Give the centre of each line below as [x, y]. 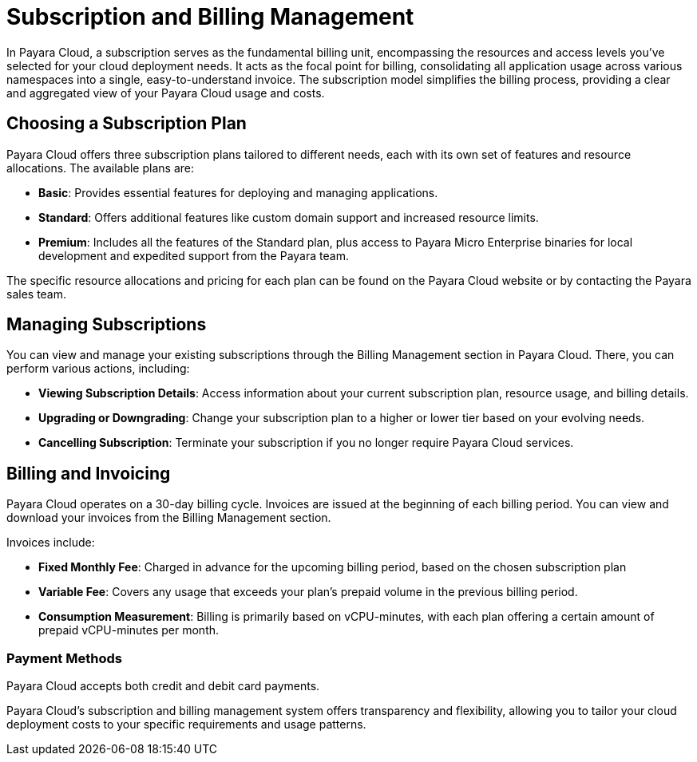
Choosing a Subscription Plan [127, 124]
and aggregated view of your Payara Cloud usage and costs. [166, 93]
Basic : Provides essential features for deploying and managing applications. [238, 192]
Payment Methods [64, 658]
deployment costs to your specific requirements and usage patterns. [186, 724]
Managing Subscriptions [107, 325]
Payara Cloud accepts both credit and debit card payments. [163, 686]
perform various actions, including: [98, 369]
